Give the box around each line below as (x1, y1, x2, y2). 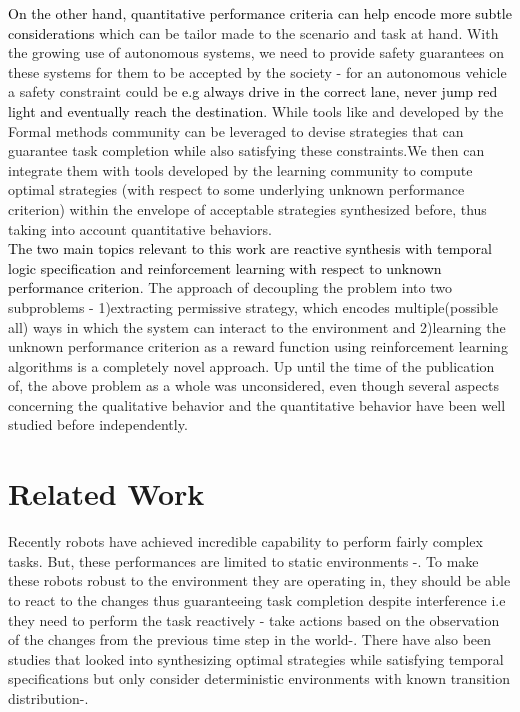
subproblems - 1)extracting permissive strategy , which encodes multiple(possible (8, 296, 498, 317)
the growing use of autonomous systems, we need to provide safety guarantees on (8, 42, 505, 63)
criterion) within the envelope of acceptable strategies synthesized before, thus (8, 198, 487, 219)
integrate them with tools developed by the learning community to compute (8, 159, 473, 180)
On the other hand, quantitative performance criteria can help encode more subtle (8, 3, 512, 23)
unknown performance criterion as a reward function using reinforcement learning (8, 336, 508, 357)
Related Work (8, 473, 205, 514)
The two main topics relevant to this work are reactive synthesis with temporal (8, 238, 492, 259)
